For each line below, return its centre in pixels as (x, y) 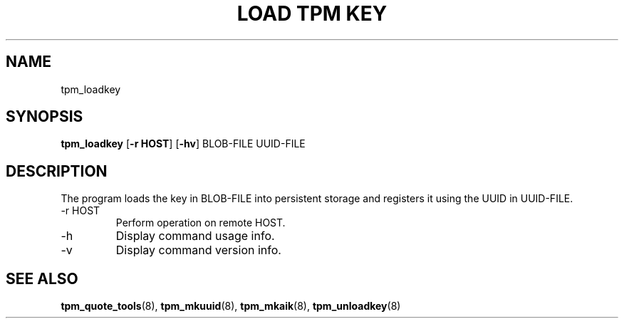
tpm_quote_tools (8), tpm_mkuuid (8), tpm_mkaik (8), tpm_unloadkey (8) (231, 306)
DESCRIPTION (57, 171)
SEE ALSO (42, 278)
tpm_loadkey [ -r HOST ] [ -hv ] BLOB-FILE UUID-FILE (183, 144)
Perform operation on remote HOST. (201, 223)
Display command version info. (198, 250)
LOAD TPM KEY (312, 14)
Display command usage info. (195, 236)
